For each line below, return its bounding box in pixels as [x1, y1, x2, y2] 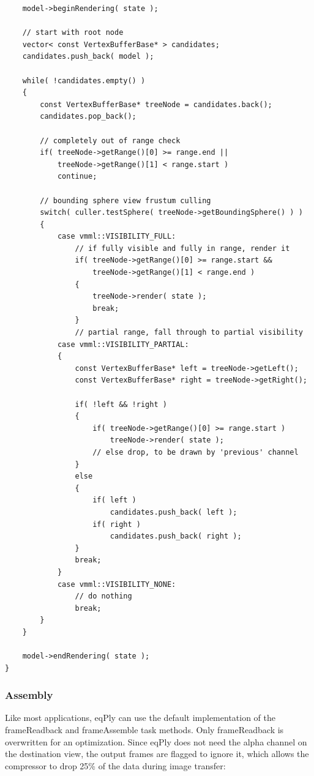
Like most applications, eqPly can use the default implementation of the [5, 711, 276, 724]
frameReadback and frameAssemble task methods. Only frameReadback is [5, 723, 284, 736]
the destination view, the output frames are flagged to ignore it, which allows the [5, 747, 309, 760]
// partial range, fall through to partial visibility [75, 328, 303, 337]
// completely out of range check [40, 136, 181, 145]
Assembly [5, 687, 53, 703]
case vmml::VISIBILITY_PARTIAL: [57, 340, 189, 349]
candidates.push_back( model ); [22, 52, 154, 61]
